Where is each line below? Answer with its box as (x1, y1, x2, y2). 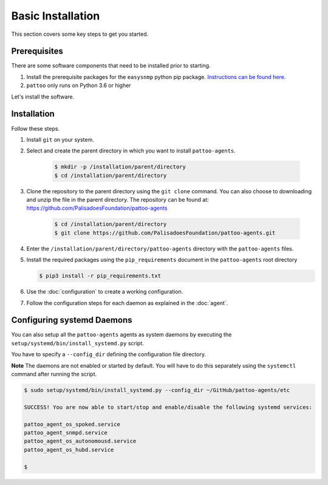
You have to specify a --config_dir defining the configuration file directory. (11, 351, 207, 358)
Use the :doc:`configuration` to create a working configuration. (26, 288, 183, 295)
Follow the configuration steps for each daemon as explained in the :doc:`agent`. (26, 299, 228, 306)
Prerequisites (11, 46, 63, 57)
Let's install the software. (11, 93, 75, 100)
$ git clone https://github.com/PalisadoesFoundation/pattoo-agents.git (54, 229, 276, 236)
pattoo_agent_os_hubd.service (24, 446, 114, 453)
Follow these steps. (11, 125, 60, 132)
